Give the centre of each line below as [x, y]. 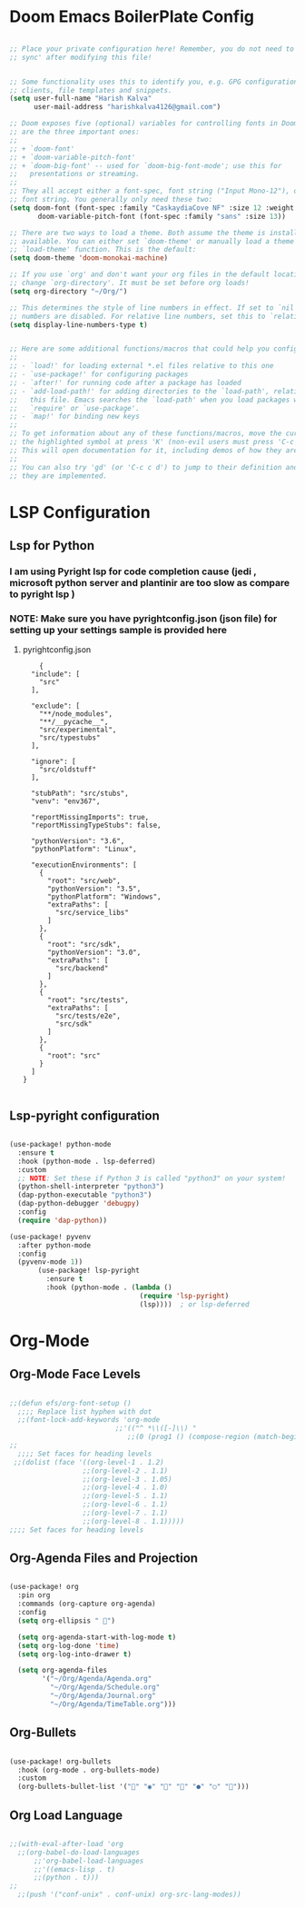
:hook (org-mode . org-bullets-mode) [89, 1770]
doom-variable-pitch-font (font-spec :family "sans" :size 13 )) [162, 216]
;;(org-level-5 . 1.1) [125, 1496]
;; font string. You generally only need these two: [111, 200]
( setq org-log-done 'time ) [69, 1645]
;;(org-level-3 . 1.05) [127, 1479]
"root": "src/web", [84, 881]
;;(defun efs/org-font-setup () [70, 1403]
